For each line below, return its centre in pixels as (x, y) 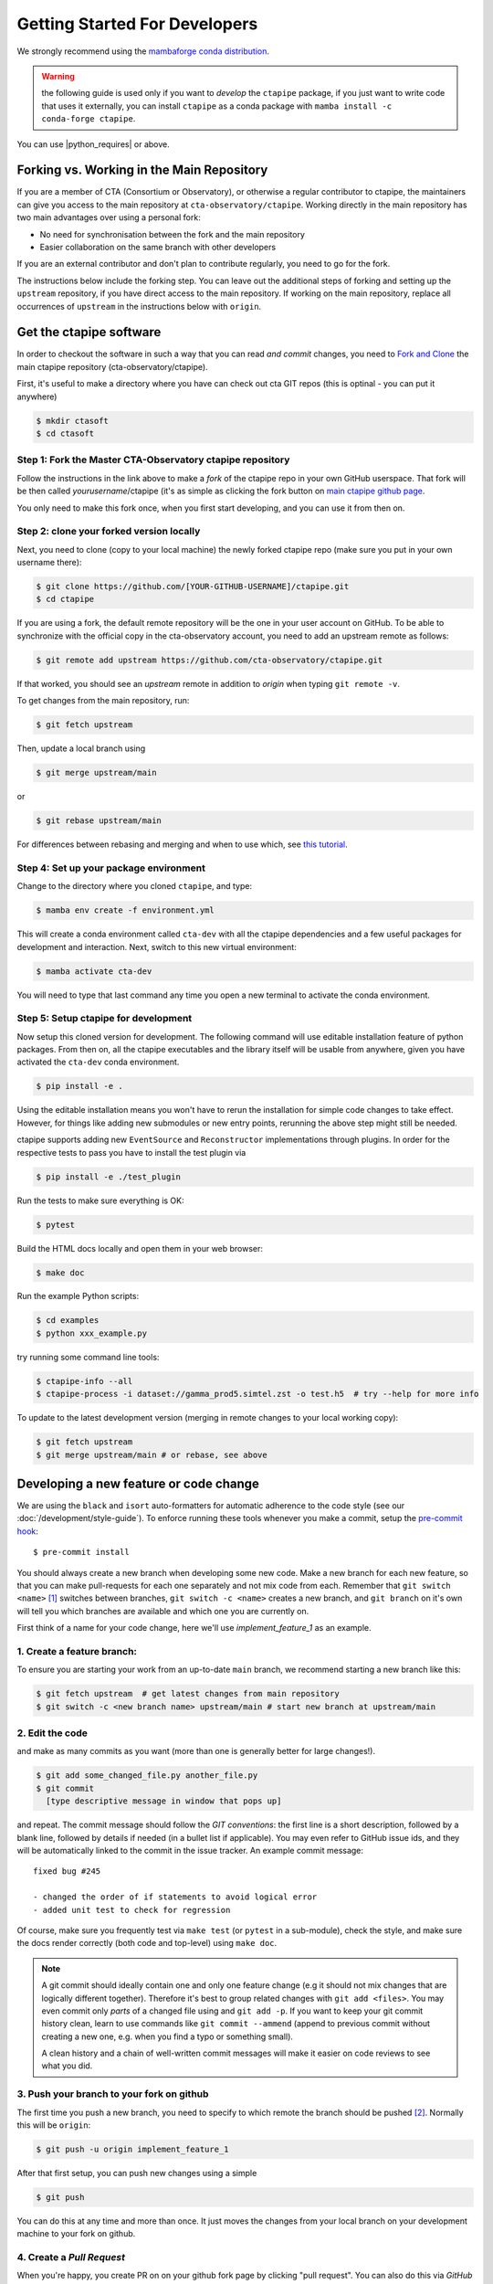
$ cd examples (68, 1321)
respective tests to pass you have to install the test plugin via (131, 1152)
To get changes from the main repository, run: (103, 701)
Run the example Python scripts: (78, 1296)
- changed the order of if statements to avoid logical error (175, 1897)
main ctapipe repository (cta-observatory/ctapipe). (113, 366)
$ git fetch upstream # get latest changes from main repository (188, 1694)
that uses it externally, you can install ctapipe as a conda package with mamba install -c (217, 106)
